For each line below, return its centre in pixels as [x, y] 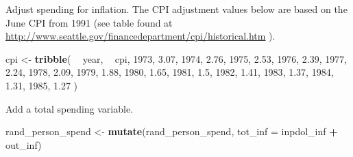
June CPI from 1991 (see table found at [89, 22]
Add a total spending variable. [70, 108]
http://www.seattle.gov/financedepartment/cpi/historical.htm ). [141, 36]
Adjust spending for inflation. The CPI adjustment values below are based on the [176, 9]
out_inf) [24, 144]
